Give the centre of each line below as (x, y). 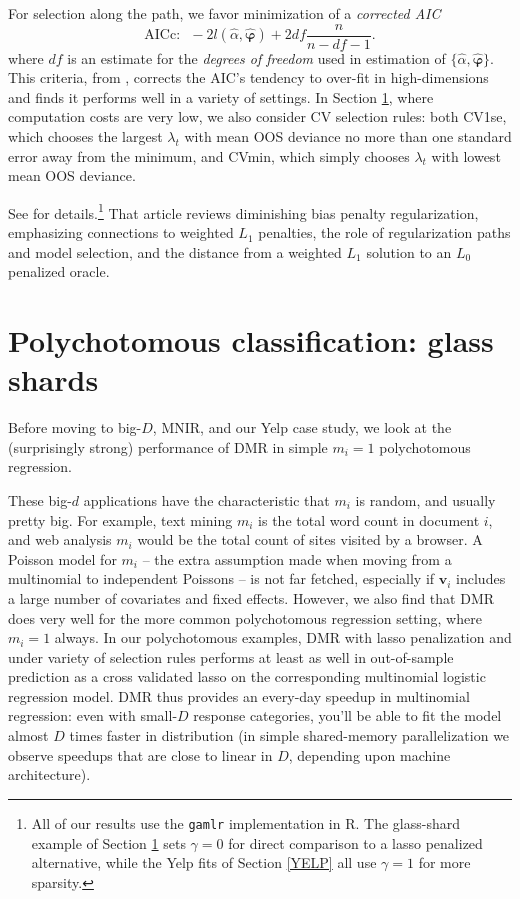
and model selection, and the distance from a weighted (175, 251)
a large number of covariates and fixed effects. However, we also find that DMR (251, 597)
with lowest (466, 155)
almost (28, 735)
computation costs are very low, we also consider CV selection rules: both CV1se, (257, 116)
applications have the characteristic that (206, 499)
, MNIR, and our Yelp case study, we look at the (302, 427)
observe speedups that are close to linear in (140, 754)
